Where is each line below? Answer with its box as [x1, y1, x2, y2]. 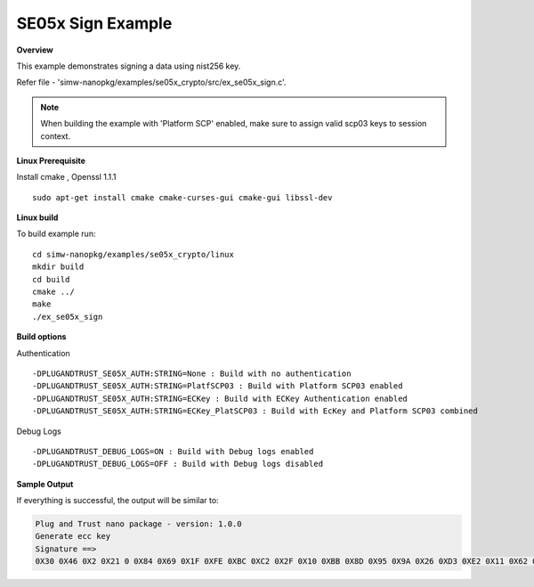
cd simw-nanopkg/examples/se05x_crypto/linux [32, 249, 235, 259]
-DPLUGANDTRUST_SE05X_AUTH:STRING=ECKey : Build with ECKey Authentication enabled [32, 393, 409, 404]
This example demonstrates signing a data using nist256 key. [16, 61, 241, 71]
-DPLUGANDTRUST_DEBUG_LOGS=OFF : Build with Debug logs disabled [32, 459, 324, 469]
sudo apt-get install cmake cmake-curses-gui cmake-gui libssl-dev [32, 192, 333, 202]
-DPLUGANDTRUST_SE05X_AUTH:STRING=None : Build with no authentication [32, 368, 352, 379]
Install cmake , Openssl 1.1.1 [16, 172, 117, 183]
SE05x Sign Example [16, 13, 173, 33]
